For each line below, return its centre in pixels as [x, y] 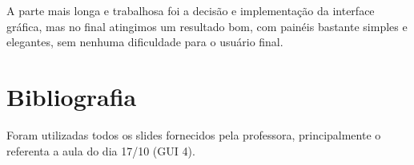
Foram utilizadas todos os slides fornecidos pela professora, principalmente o [194, 134]
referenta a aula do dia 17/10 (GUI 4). [101, 150]
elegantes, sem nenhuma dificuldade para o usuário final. [145, 42]
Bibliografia [72, 96]
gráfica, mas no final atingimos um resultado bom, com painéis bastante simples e [207, 26]
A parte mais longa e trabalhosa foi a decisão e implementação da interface [191, 10]
